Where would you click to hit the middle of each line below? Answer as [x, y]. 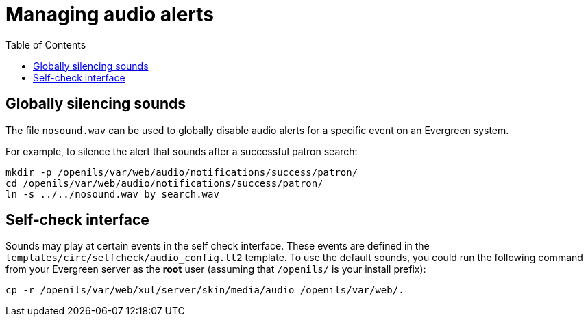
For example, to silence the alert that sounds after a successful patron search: [182, 151]
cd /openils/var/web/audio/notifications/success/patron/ [164, 183]
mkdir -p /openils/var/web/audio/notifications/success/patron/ [182, 172]
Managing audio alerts [110, 14]
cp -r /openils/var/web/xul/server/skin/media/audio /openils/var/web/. [205, 290]
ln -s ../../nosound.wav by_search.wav [112, 194]
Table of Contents [46, 44]
